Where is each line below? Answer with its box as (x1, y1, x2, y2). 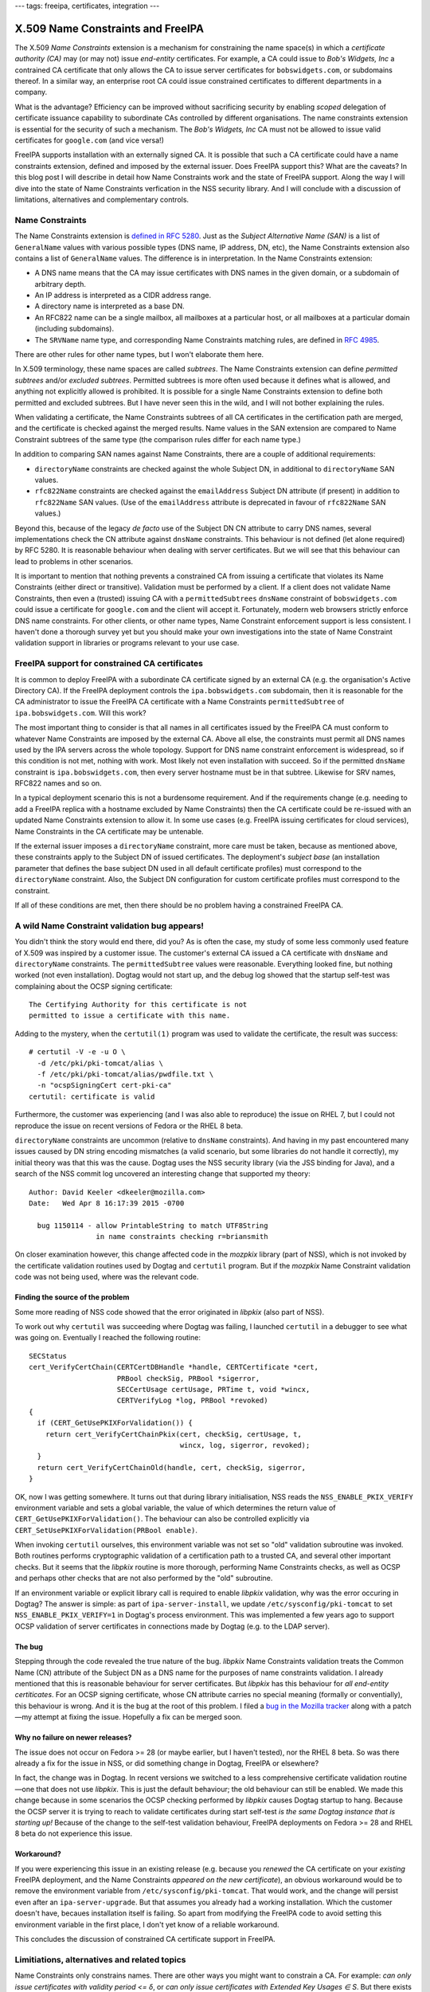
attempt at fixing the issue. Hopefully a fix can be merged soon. (33, 1712, 243, 1722)
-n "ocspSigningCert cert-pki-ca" (37, 1080, 172, 1090)
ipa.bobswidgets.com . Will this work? (14, 708, 147, 717)
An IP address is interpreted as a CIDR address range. (34, 291, 211, 300)
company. (14, 88, 48, 97)
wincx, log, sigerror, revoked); (179, 1441, 311, 1449)
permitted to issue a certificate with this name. (29, 1011, 231, 1020)
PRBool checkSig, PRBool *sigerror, (116, 1374, 260, 1382)
